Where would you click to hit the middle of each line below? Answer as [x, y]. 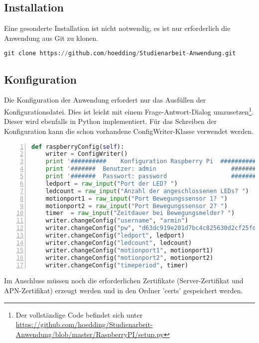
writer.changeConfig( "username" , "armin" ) [117, 221]
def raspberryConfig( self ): [78, 147]
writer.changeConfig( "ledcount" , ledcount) [119, 243]
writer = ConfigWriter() [87, 154]
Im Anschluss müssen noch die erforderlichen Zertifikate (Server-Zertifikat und [124, 281]
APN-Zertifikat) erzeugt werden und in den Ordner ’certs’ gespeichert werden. [124, 290]
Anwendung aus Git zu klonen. [51, 38]
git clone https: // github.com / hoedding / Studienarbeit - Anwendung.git [120, 54]
